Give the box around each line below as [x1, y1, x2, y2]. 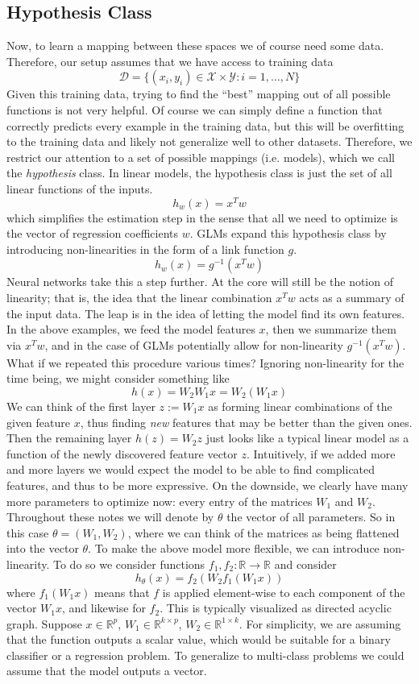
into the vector [6, 540, 79, 557]
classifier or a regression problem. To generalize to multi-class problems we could [6, 646, 404, 663]
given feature [6, 413, 70, 430]
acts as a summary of [299, 289, 404, 305]
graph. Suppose [6, 615, 82, 632]
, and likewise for [61, 599, 146, 616]
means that [94, 583, 150, 600]
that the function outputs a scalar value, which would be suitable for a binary [6, 631, 391, 648]
